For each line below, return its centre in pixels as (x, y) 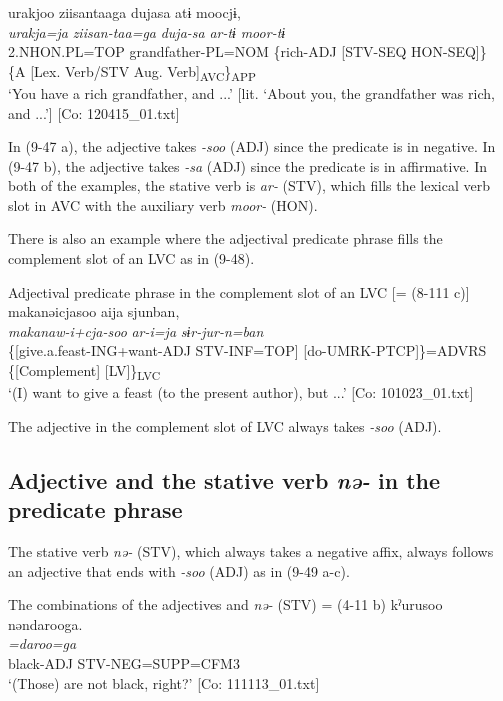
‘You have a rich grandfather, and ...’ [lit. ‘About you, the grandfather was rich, (251, 92)
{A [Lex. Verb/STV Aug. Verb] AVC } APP (132, 72)
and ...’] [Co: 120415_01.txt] (94, 112)
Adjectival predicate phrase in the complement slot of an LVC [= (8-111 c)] (239, 291)
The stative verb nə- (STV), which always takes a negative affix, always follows (251, 550)
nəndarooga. (45, 623)
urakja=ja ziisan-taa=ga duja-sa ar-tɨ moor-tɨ (147, 31)
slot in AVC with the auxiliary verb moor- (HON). (163, 204)
